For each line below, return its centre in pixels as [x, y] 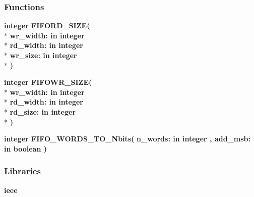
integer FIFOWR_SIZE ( [48, 82]
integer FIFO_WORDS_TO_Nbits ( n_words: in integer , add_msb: [127, 139]
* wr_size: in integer [41, 55]
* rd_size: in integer [40, 111]
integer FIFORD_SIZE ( [47, 26]
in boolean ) [25, 148]
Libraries [22, 171]
